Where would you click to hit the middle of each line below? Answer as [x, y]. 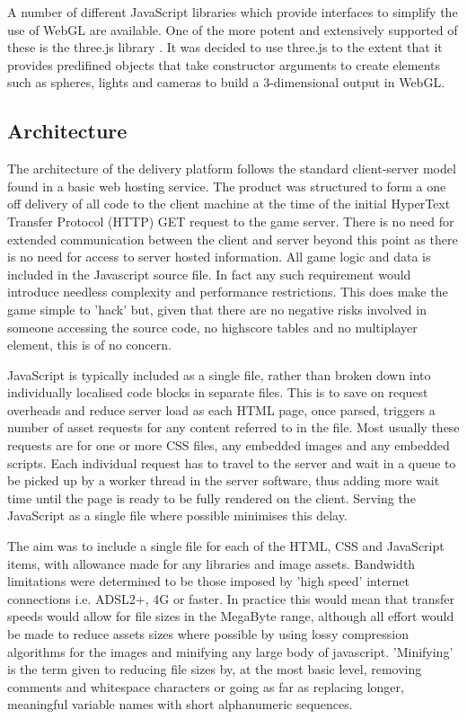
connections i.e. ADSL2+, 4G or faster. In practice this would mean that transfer [231, 598]
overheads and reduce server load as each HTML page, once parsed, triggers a [221, 409]
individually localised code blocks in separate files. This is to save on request [218, 392]
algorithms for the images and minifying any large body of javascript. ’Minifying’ [230, 651]
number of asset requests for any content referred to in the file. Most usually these [233, 427]
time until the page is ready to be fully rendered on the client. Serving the [211, 497]
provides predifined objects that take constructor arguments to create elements [224, 64]
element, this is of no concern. [89, 345]
